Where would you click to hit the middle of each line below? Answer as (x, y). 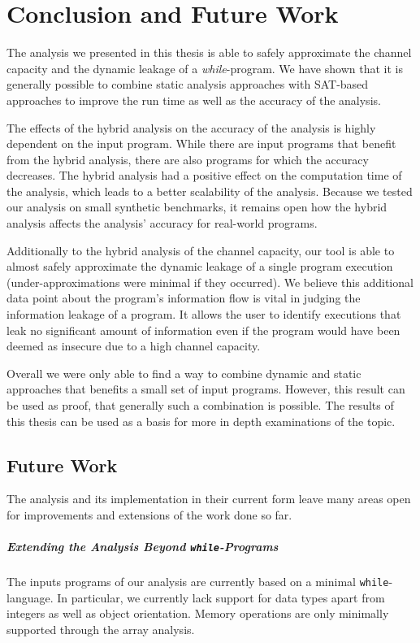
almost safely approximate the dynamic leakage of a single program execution (200, 266)
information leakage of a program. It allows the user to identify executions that (204, 314)
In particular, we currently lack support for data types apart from (221, 597)
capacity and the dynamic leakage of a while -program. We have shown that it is (205, 68)
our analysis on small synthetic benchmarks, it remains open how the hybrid (197, 207)
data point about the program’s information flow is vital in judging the (184, 298)
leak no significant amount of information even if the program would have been (204, 330)
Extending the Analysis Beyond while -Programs (143, 547)
